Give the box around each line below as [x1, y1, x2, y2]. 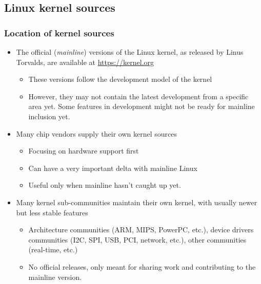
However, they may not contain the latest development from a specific [28, 91, 249, 101]
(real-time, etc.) [28, 244, 78, 255]
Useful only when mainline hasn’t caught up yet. [28, 180, 181, 190]
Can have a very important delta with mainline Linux [28, 162, 197, 173]
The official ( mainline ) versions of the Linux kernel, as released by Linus [16, 47, 244, 57]
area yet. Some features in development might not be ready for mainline [28, 101, 255, 112]
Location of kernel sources [4, 26, 114, 39]
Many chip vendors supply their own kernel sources [16, 128, 177, 139]
